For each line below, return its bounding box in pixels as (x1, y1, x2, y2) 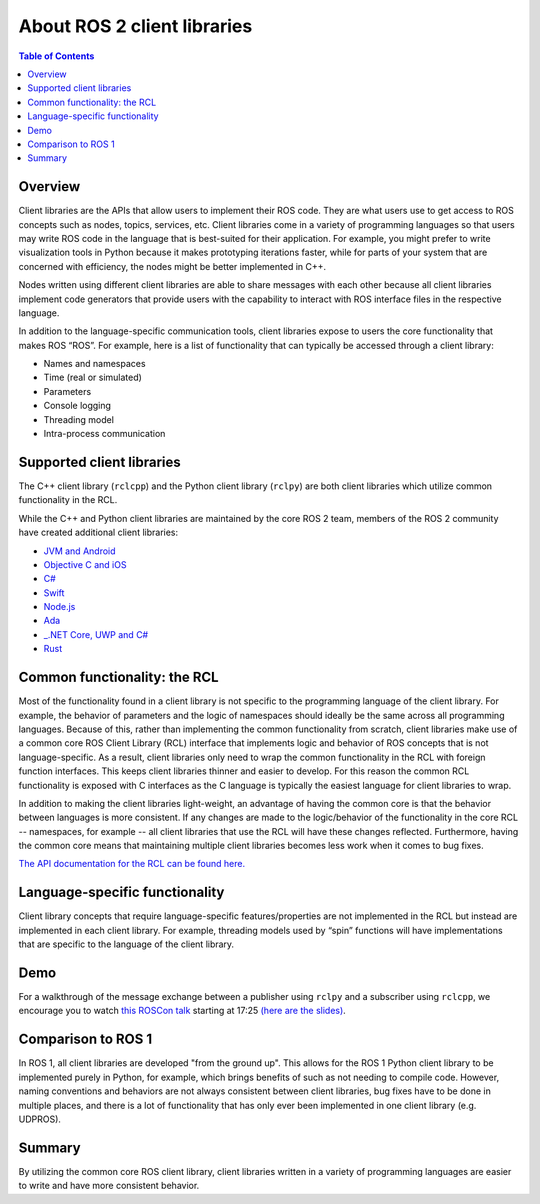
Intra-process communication (43, 428, 166, 440)
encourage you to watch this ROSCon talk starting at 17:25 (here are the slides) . (18, 1005, 347, 1017)
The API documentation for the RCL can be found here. (18, 858, 245, 870)
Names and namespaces (43, 358, 146, 370)
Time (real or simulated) (43, 371, 142, 384)
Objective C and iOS (43, 558, 127, 570)
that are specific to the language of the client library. (18, 938, 235, 950)
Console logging (43, 400, 112, 412)
